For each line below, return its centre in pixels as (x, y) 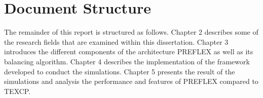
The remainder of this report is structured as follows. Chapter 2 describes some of (131, 32)
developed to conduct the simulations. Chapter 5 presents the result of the (120, 71)
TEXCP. (17, 91)
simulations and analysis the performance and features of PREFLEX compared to (131, 81)
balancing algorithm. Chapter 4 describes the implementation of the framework (127, 61)
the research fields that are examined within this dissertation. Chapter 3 (116, 41)
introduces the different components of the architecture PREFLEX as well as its (129, 52)
